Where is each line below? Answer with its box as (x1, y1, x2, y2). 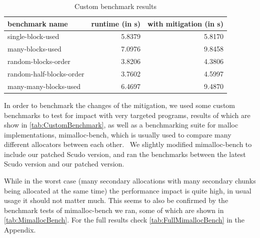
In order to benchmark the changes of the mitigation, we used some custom (4, 99, 235, 110)
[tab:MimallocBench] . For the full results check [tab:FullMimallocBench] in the (4, 214, 244, 225)
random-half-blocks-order (7, 68, 84, 78)
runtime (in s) (91, 18, 141, 28)
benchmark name (7, 18, 68, 28)
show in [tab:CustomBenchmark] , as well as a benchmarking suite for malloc (4, 119, 238, 130)
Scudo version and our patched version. (4, 158, 124, 169)
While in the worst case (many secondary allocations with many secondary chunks (4, 175, 256, 186)
